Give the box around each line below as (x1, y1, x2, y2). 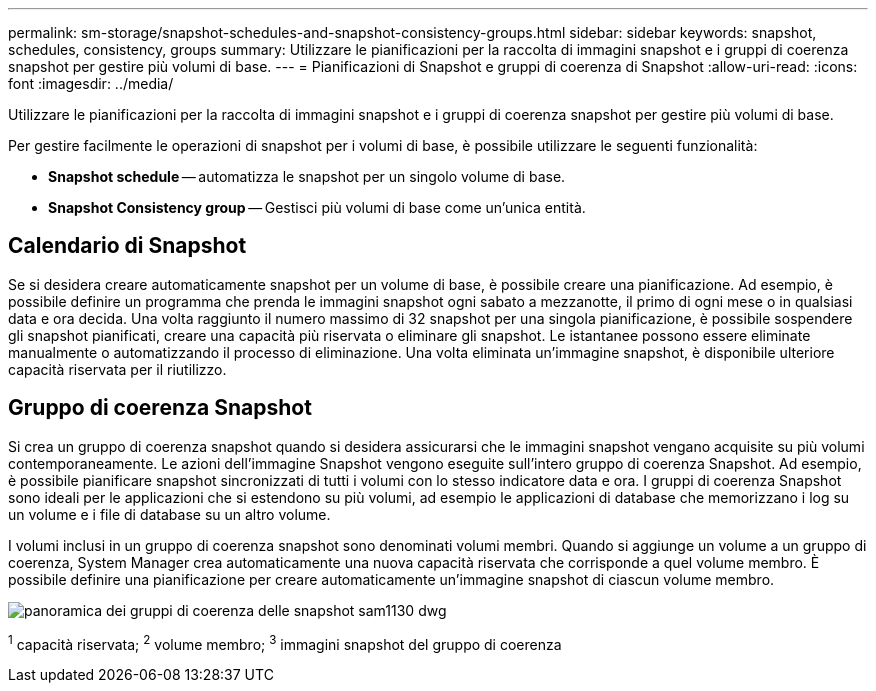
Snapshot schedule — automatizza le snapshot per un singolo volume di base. (48, 168, 566, 185)
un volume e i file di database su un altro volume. (8, 505, 331, 523)
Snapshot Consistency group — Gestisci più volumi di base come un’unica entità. (48, 199, 586, 216)
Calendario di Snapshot (8, 233, 247, 259)
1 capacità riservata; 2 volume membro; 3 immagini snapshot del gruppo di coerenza (8, 632, 562, 653)
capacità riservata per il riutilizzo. (8, 360, 227, 378)
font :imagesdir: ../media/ (8, 75, 174, 92)
